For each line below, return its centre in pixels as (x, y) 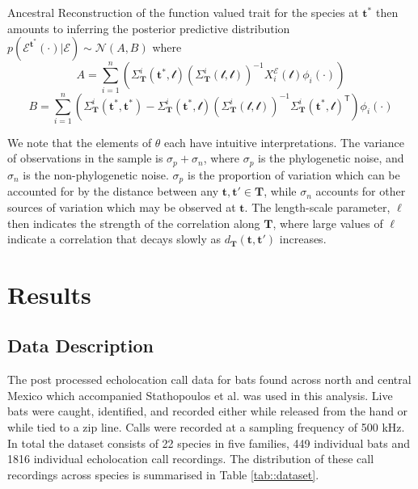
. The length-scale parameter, (317, 207)
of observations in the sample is (85, 158)
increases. (303, 239)
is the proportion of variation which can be (293, 174)
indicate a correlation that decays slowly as (114, 239)
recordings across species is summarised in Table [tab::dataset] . (163, 474)
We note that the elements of (80, 142)
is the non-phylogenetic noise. (96, 174)
